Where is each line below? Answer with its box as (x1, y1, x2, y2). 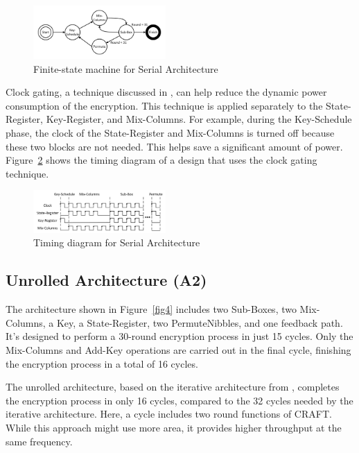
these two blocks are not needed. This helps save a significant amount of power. (6, 139, 343, 153)
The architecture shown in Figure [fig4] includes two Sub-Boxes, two (6, 302, 297, 316)
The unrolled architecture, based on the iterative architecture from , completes (6, 379, 340, 394)
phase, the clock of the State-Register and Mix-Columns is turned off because (6, 125, 335, 139)
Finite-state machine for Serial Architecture (33, 61, 218, 76)
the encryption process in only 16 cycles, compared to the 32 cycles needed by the (6, 393, 353, 407)
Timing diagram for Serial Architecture (33, 235, 200, 250)
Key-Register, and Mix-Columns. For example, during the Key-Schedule (46, 112, 352, 126)
